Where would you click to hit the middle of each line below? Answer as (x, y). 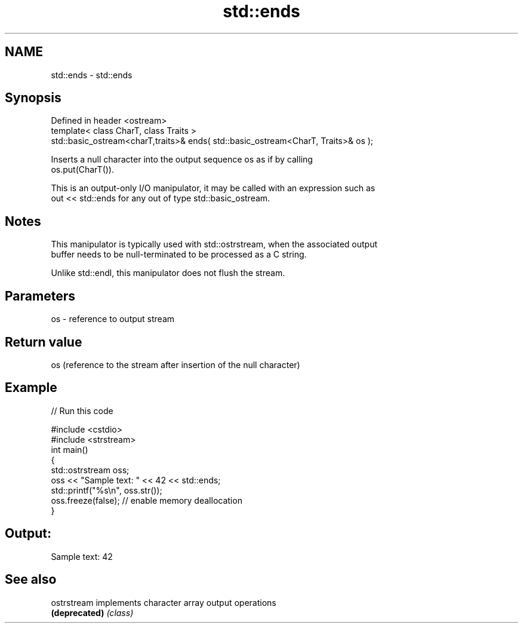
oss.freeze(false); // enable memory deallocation (147, 500)
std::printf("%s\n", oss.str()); (107, 490)
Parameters (40, 296)
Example (31, 388)
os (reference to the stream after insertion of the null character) (176, 364)
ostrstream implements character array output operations (164, 602)
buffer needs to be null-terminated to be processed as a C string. (179, 255)
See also (31, 580)
